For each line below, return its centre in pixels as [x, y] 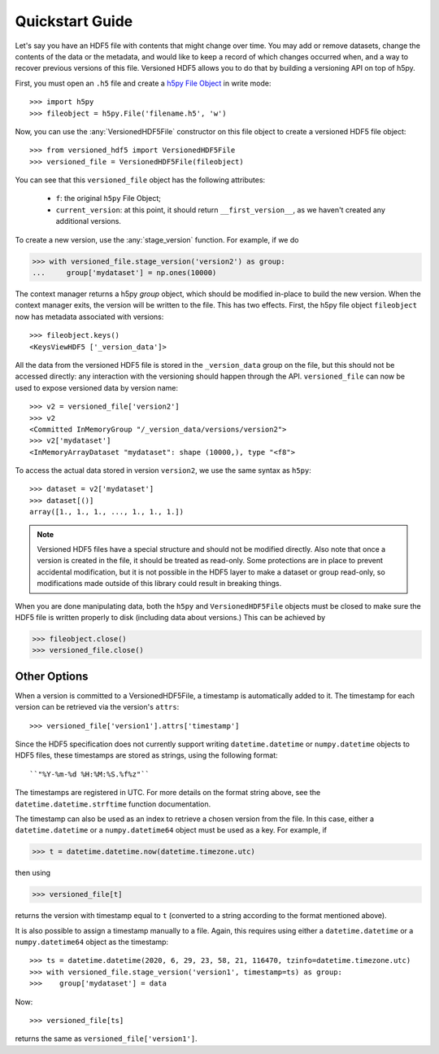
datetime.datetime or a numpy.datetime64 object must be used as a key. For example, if [171, 830]
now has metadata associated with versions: [89, 317]
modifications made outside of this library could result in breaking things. [159, 584]
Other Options [52, 676]
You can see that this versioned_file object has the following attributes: [140, 180]
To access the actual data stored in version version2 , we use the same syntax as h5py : [163, 470]
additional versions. [89, 221]
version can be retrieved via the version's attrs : [97, 707]
